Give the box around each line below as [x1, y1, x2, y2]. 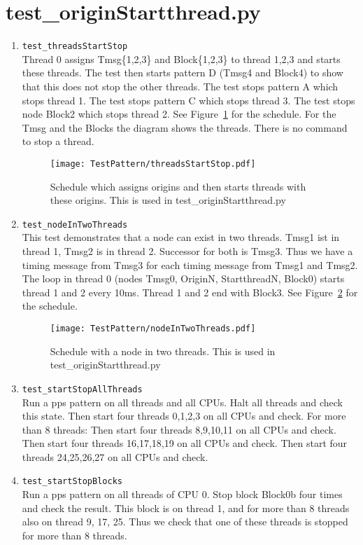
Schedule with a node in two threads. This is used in [50, 343, 276, 358]
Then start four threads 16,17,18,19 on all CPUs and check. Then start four [22, 436, 348, 450]
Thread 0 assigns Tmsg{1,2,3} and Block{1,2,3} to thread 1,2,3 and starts [22, 51, 341, 66]
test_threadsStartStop [22, 41, 128, 52]
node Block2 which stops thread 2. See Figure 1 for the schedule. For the [22, 106, 336, 121]
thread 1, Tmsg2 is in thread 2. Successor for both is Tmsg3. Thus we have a [22, 244, 353, 258]
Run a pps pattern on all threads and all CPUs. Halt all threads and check [22, 394, 343, 409]
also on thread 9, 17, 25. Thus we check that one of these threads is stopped [22, 514, 348, 529]
